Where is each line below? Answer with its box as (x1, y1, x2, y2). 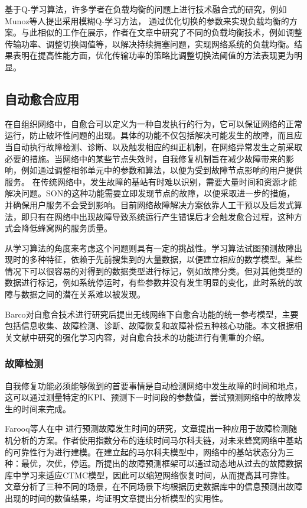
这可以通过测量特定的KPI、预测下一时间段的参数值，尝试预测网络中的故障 (5, 391, 293, 403)
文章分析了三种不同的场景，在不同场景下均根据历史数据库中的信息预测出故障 (5, 480, 302, 493)
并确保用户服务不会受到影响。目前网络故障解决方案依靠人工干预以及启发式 (5, 198, 294, 211)
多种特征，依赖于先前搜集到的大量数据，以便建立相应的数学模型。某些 (29, 253, 302, 266)
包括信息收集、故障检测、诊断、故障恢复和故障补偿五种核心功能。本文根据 (5, 319, 294, 332)
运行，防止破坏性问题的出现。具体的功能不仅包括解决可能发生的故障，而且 (5, 129, 294, 141)
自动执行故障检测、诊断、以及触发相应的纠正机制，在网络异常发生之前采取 (12, 140, 302, 153)
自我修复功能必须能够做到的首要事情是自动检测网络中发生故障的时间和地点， (5, 379, 302, 391)
